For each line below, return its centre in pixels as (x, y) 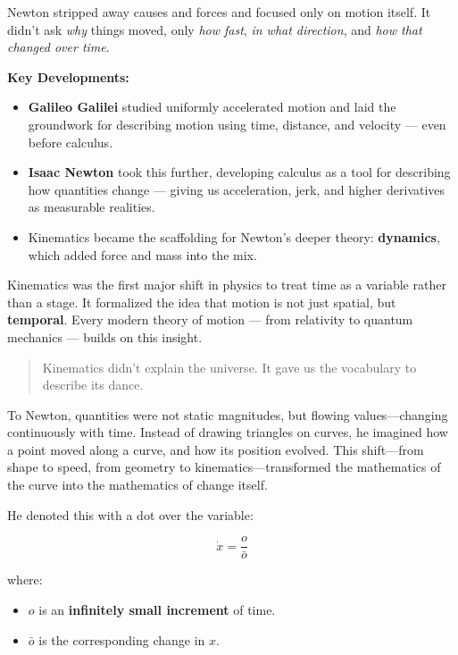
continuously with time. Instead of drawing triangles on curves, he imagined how (228, 432)
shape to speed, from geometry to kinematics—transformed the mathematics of (224, 467)
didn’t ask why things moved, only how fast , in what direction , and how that (215, 29)
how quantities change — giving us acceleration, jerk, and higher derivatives (237, 189)
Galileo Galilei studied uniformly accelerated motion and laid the (212, 107)
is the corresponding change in (122, 639)
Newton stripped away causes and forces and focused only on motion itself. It (219, 12)
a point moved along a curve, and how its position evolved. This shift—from (216, 449)
